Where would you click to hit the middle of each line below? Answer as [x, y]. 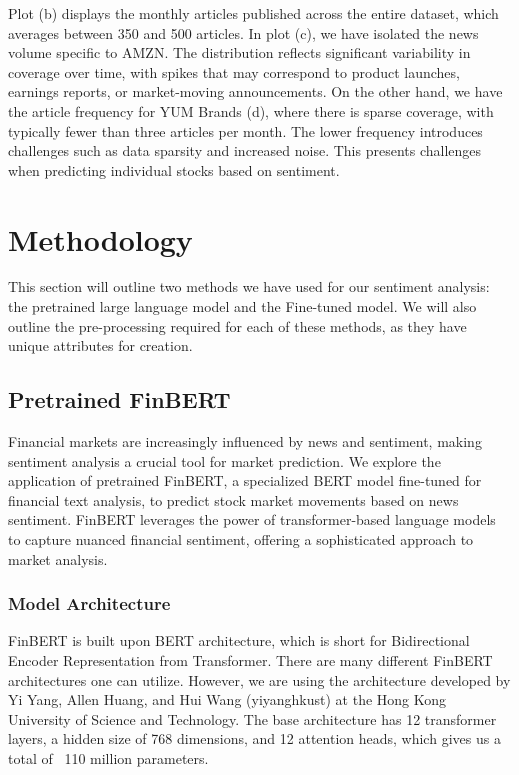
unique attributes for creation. [100, 345]
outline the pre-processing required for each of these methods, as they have [237, 325]
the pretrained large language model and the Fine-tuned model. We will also [242, 306]
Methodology [100, 238]
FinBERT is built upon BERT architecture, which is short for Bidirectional [239, 640]
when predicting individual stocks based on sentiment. [174, 169]
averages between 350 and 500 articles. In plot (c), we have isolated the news [243, 32]
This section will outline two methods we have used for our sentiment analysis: [249, 286]
